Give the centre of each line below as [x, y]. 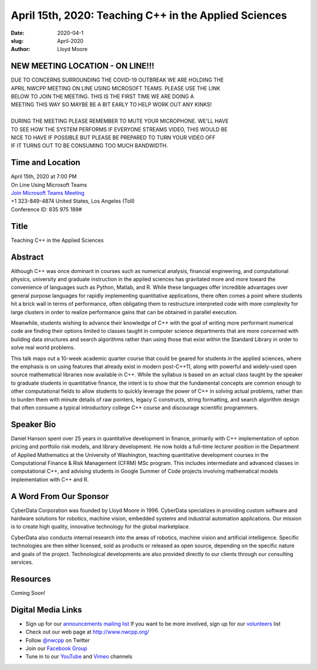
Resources [31, 579]
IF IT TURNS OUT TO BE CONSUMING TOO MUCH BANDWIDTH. [90, 146]
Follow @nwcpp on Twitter [58, 640]
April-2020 [70, 41]
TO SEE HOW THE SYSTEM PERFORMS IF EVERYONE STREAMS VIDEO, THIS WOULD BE [119, 129]
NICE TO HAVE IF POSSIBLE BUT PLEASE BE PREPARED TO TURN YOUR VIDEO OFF [113, 137]
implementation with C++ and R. [50, 479]
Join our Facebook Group [56, 648]
